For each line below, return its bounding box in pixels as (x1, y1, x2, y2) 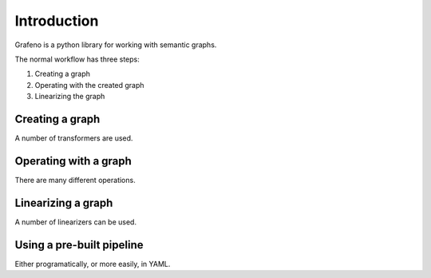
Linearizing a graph (14, 196, 113, 209)
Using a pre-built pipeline (14, 238, 144, 252)
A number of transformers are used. (14, 133, 133, 143)
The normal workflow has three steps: (14, 54, 140, 64)
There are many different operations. (14, 175, 136, 185)
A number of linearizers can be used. (14, 216, 137, 227)
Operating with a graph (14, 154, 132, 168)
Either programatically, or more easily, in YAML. (14, 259, 171, 268)
